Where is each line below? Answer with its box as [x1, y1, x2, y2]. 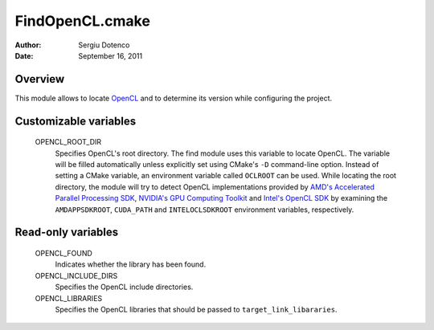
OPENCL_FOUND [35, 249, 92, 258]
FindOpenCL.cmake [14, 12, 150, 30]
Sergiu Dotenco [78, 40, 130, 50]
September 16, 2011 [78, 51, 143, 60]
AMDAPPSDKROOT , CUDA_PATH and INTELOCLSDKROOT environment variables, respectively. [55, 205, 354, 214]
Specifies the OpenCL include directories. [55, 282, 194, 292]
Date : [14, 51, 34, 60]
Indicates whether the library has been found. [55, 259, 207, 269]
